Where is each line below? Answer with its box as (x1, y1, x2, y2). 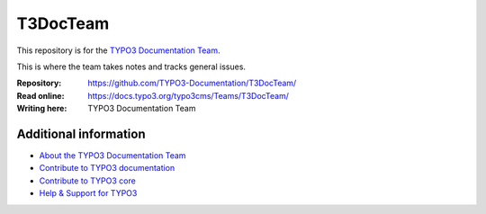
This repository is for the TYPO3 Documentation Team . (16, 45, 220, 56)
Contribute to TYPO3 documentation (39, 163, 175, 174)
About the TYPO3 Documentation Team (39, 150, 186, 161)
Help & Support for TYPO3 (39, 188, 138, 199)
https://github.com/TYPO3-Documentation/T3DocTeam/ (87, 77, 297, 89)
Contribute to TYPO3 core (39, 175, 137, 186)
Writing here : (16, 103, 67, 114)
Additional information (16, 126, 146, 141)
